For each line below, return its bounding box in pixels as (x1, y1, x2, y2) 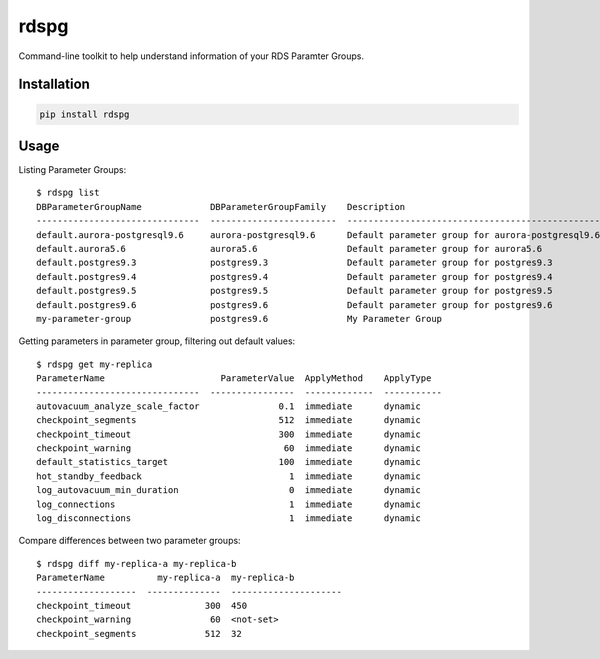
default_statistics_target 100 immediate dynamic (36, 456, 422, 468)
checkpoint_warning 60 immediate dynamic (36, 443, 422, 454)
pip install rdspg (39, 108, 130, 120)
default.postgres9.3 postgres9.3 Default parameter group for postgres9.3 (36, 257, 554, 269)
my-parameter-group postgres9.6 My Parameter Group (36, 313, 443, 324)
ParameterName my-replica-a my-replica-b (36, 572, 295, 584)
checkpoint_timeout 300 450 (36, 600, 248, 611)
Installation (18, 76, 90, 93)
